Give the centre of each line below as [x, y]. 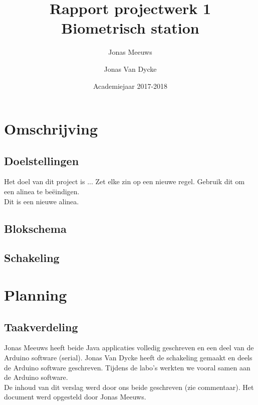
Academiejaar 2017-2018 [130, 86]
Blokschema [35, 228]
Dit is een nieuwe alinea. [42, 201]
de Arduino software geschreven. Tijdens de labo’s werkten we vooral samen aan [127, 367]
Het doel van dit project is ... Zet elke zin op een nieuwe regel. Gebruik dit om [124, 181]
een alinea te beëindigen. [42, 191]
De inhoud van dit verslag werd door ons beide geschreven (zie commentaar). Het [129, 387]
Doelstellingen [42, 160]
